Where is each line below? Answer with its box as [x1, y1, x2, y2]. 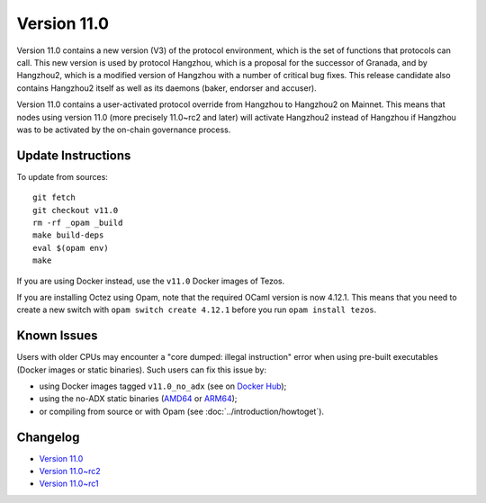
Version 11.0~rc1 [39, 478, 99, 490]
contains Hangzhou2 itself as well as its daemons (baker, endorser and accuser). [16, 82, 317, 94]
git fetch [32, 193, 76, 202]
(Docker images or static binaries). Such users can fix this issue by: [16, 364, 267, 375]
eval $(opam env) [32, 243, 109, 253]
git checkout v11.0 [32, 205, 119, 215]
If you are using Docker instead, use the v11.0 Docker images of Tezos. [16, 275, 285, 286]
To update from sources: [16, 171, 108, 182]
